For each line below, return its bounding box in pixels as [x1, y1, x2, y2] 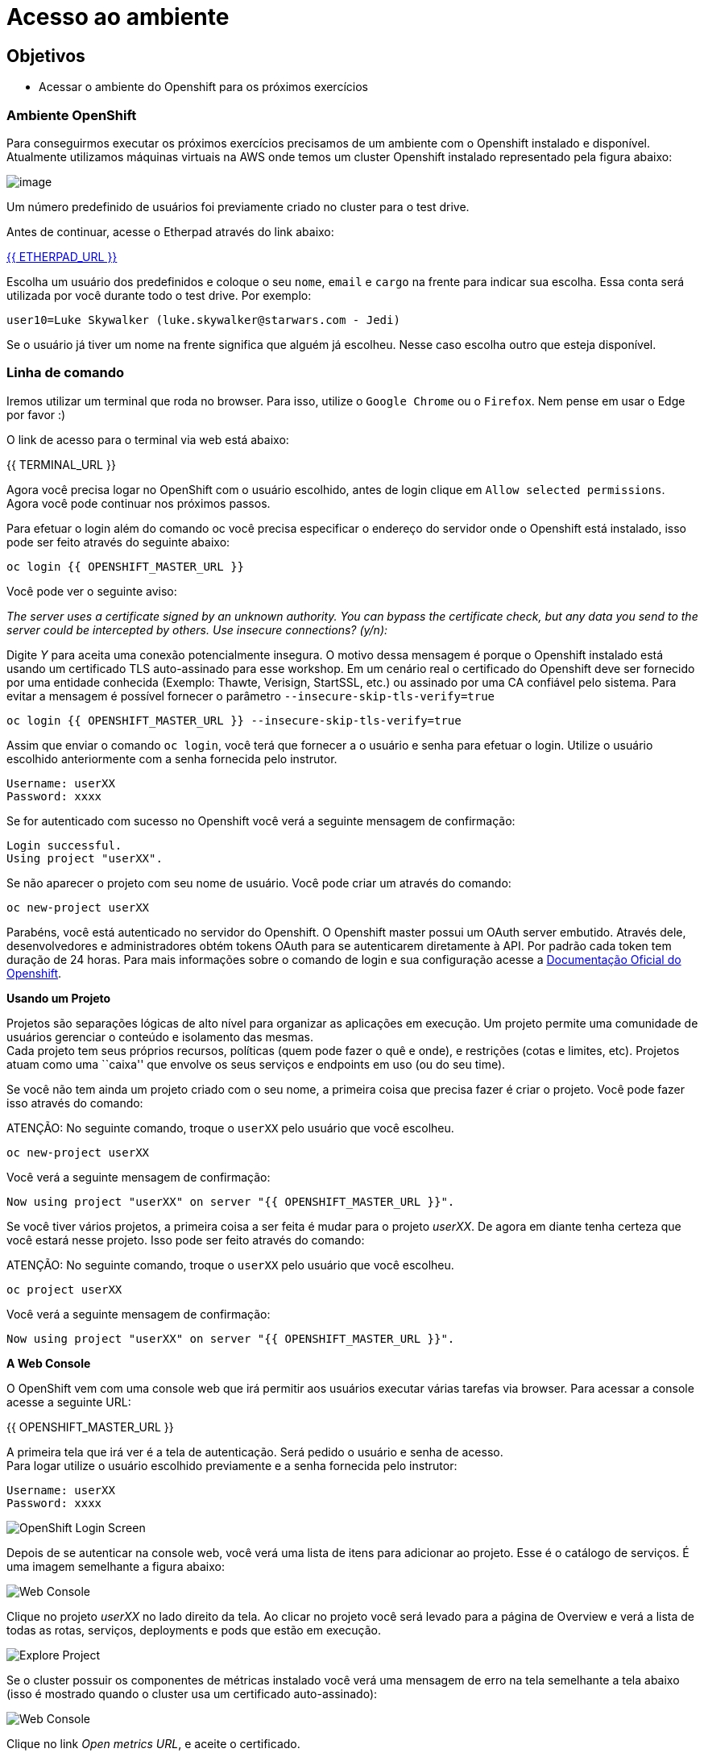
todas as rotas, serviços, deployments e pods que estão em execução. [6, 1622, 382, 1637]
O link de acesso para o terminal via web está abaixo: [6, 432, 289, 447]
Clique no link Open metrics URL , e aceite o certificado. [6, 1736, 300, 1751]
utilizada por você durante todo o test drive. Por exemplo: [6, 288, 312, 302]
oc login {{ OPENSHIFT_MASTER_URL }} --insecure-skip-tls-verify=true [6, 713, 462, 727]
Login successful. [6, 838, 122, 852]
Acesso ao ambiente [6, 3, 230, 31]
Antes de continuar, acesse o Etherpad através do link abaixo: [6, 224, 334, 239]
